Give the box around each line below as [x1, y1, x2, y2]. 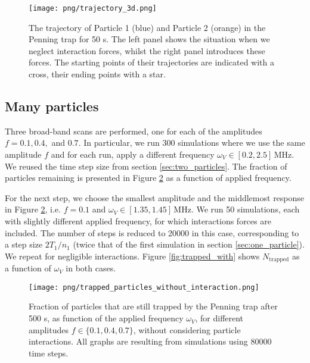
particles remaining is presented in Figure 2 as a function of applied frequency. [5, 171, 292, 184]
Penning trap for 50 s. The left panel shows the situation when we [29, 33, 270, 45]
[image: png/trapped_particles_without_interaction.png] [29, 283, 259, 292]
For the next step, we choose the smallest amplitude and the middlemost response [5, 191, 305, 204]
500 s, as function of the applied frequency [29, 312, 184, 324]
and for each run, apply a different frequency [51, 148, 215, 161]
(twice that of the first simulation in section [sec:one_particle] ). [73, 238, 305, 251]
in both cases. [66, 262, 116, 274]
